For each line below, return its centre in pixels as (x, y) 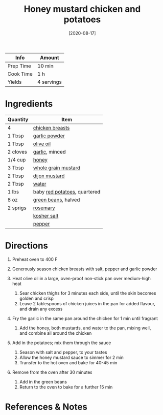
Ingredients (29, 104)
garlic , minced (49, 152)
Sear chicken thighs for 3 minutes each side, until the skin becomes (88, 293)
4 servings (50, 82)
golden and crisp (36, 298)
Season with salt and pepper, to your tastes (63, 352)
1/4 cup (17, 160)
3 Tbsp (16, 167)
